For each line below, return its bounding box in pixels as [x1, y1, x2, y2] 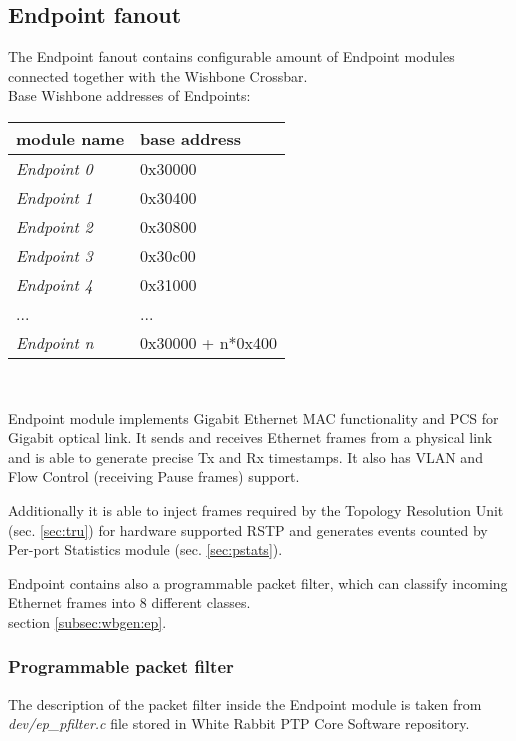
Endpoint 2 [16, 214, 93, 238]
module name [16, 126, 125, 150]
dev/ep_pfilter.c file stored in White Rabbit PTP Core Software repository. [8, 713, 470, 734]
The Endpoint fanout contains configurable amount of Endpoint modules [8, 46, 455, 67]
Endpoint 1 [16, 185, 93, 209]
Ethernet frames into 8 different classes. [8, 592, 251, 613]
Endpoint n [16, 330, 94, 354]
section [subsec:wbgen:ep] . [8, 611, 167, 632]
